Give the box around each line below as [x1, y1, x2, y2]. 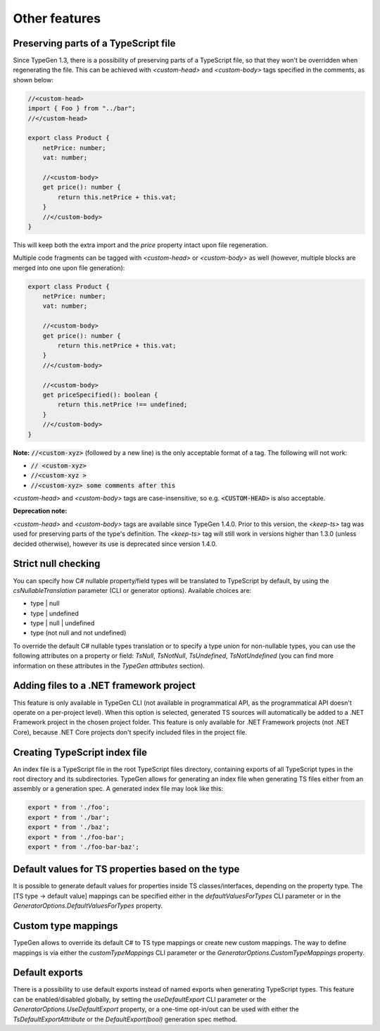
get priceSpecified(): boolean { [42, 391, 158, 399]
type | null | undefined [30, 619, 95, 627]
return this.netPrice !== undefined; [57, 401, 188, 408]
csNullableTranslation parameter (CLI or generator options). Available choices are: [13, 586, 252, 594]
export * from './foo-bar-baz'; [27, 842, 140, 851]
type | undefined [30, 609, 79, 618]
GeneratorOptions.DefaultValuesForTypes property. [13, 901, 163, 910]
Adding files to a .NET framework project [13, 680, 196, 692]
